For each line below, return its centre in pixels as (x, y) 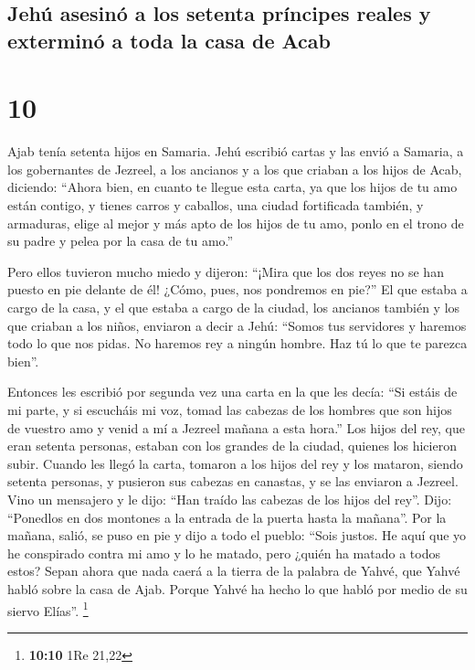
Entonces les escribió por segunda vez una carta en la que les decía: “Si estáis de (232, 392)
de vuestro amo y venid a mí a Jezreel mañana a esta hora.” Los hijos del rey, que (236, 427)
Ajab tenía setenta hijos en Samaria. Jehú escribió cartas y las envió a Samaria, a (236, 151)
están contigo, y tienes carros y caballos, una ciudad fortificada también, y (216, 205)
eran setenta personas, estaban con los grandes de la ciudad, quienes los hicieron (232, 446)
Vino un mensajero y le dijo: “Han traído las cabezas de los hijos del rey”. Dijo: (230, 499)
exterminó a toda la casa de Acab (169, 40)
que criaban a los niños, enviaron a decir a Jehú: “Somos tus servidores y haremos (237, 325)
